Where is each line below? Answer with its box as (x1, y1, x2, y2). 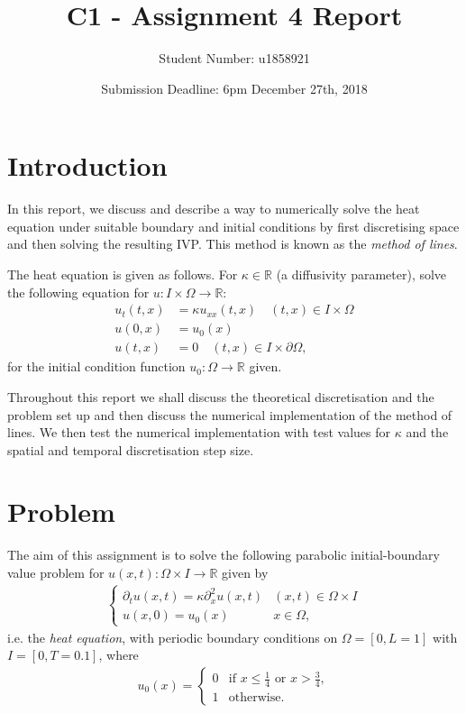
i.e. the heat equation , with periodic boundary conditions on (7, 627, 338, 646)
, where (98, 645, 139, 664)
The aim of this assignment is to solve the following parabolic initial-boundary (7, 545, 440, 564)
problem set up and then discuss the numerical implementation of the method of (7, 405, 452, 424)
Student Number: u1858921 (159, 49, 310, 68)
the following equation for (7, 282, 150, 301)
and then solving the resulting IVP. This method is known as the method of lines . (7, 234, 458, 253)
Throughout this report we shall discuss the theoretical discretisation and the (7, 387, 434, 406)
